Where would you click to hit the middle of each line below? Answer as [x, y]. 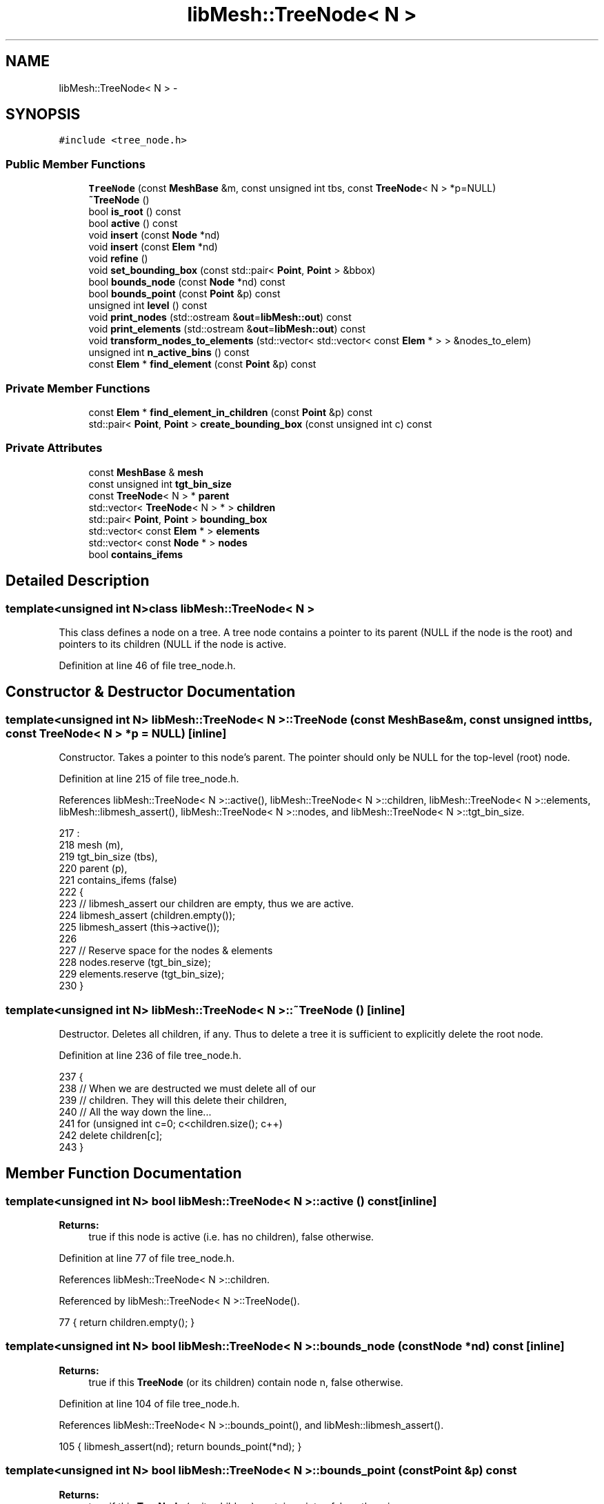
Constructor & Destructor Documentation [151, 692]
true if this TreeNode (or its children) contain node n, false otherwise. [246, 1382]
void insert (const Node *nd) [154, 235]
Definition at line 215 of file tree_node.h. [149, 779]
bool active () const [133, 224]
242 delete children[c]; [111, 1135]
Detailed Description [78, 581]
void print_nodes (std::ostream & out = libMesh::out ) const [220, 317]
